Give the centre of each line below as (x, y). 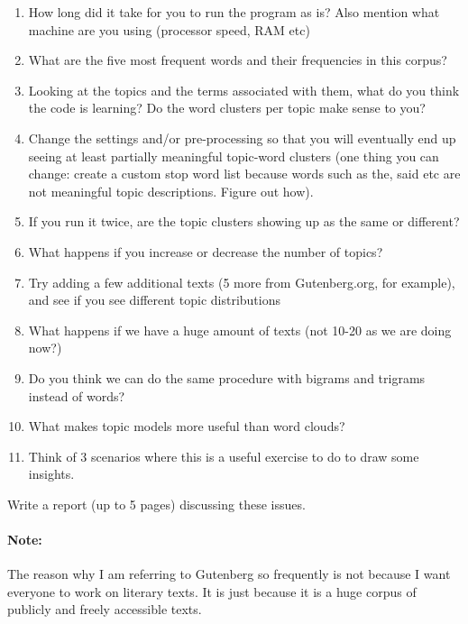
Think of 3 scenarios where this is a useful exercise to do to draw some (224, 456)
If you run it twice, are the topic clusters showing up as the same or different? (244, 221)
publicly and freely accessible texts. (105, 609)
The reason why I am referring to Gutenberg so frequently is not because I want (229, 574)
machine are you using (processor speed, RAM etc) (169, 29)
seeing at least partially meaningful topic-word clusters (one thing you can (234, 156)
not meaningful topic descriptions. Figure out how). (171, 191)
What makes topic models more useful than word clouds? (187, 426)
